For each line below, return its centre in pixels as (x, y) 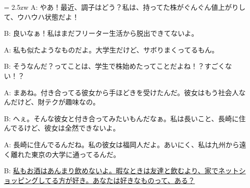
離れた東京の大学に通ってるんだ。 (65, 154)
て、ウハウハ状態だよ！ (42, 16)
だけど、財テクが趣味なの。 (55, 102)
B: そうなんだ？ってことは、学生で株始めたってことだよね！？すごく (115, 66)
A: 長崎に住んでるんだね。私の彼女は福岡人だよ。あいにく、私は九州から (122, 144)
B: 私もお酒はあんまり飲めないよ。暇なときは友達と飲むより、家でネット (122, 171)
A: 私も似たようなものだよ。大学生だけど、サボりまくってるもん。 (111, 49)
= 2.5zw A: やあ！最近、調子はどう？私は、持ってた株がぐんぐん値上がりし (125, 7)
